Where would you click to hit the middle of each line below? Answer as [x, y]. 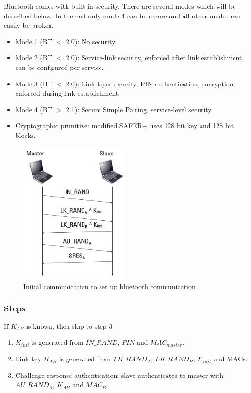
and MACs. [230, 359]
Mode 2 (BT [34, 58]
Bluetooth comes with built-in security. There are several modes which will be [120, 6]
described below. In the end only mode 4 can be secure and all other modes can [122, 15]
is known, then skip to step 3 [69, 326]
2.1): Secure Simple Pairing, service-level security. [139, 109]
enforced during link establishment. [68, 93]
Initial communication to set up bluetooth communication [109, 286]
